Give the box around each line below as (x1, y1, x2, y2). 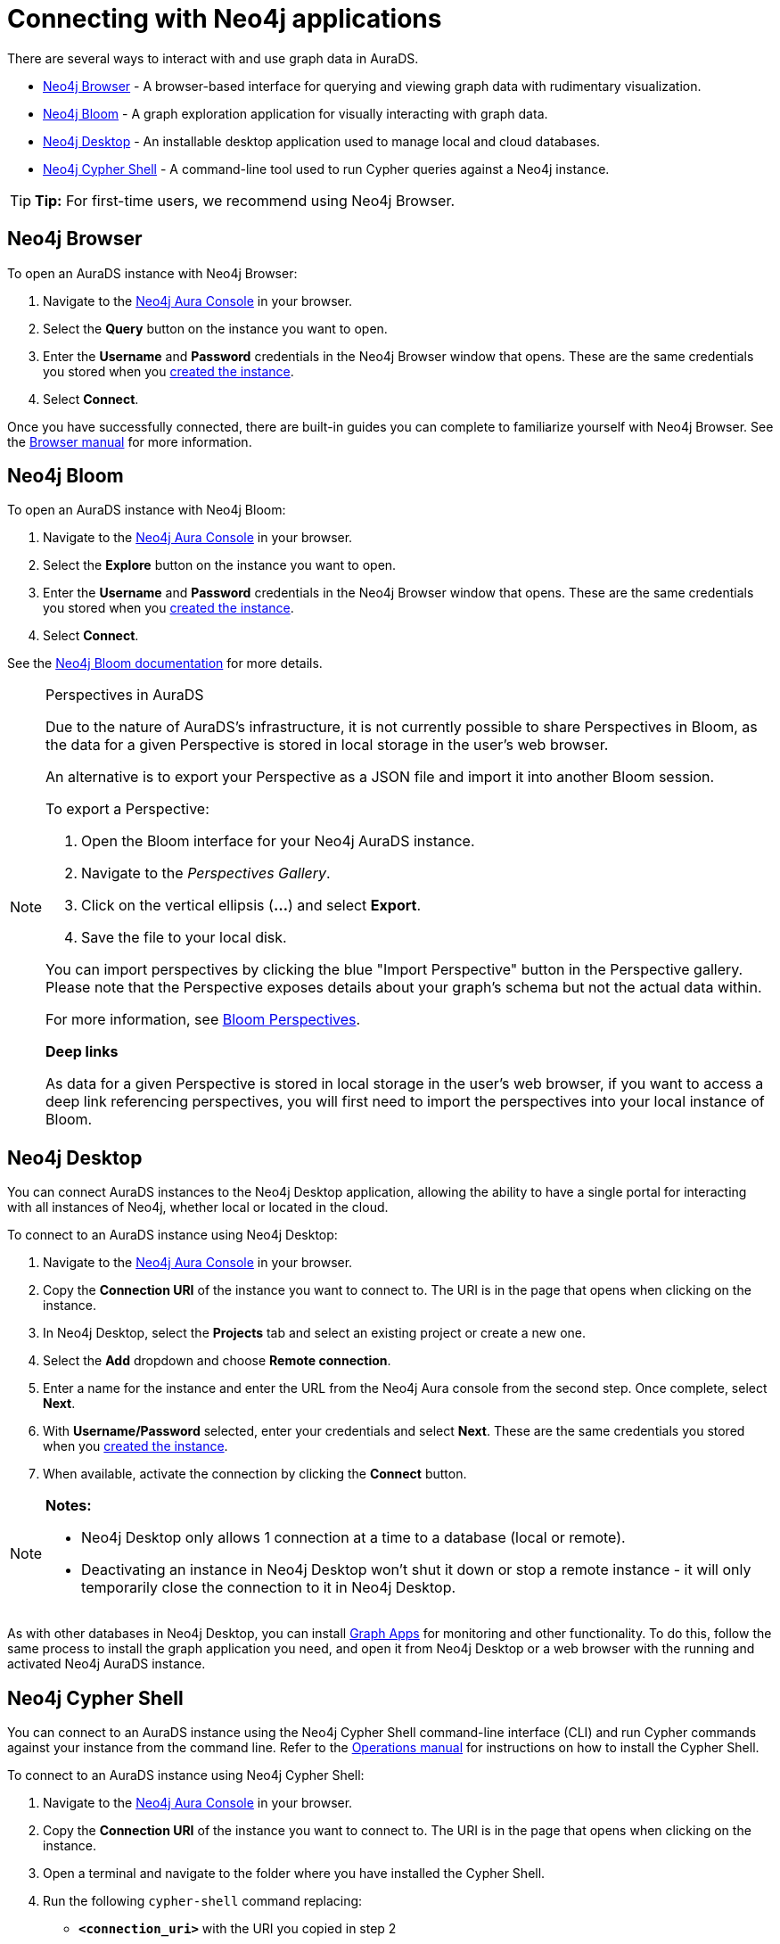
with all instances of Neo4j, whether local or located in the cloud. (7, 1199, 389, 1215)
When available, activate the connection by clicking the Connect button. (43, 1466, 467, 1482)
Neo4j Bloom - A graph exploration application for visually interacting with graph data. (43, 105, 548, 121)
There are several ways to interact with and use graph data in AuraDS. (7, 50, 419, 66)
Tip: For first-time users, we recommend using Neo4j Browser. (35, 191, 456, 210)
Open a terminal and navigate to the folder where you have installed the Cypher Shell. (43, 1866, 546, 1882)
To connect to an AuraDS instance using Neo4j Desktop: (7, 1227, 338, 1243)
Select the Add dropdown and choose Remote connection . (43, 1353, 391, 1369)
